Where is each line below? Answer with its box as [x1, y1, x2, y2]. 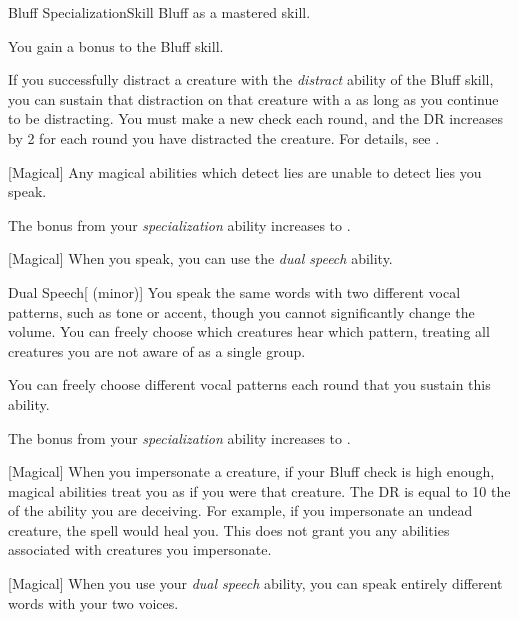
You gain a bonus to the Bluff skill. [8, 35, 224, 56]
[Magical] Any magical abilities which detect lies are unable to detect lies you [8, 161, 482, 182]
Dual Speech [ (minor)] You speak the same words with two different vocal [8, 281, 461, 302]
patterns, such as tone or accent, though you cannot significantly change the [8, 301, 475, 322]
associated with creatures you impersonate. [8, 539, 272, 560]
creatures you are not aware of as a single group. [8, 340, 306, 361]
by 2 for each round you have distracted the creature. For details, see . [8, 127, 440, 148]
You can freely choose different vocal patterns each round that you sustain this [8, 374, 491, 395]
